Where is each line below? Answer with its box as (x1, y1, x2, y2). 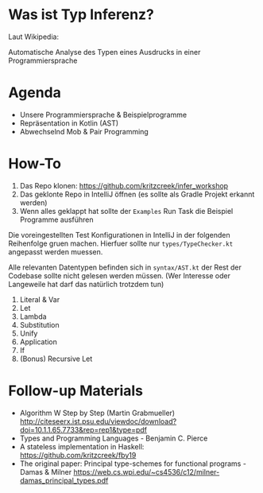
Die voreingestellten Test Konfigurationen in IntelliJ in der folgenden (8, 230, 230, 239)
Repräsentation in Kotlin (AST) (19, 118, 119, 128)
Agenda (8, 83, 61, 102)
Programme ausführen (19, 215, 94, 224)
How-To (8, 155, 62, 173)
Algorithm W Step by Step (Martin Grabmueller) (19, 408, 176, 417)
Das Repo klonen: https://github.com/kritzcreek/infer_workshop (19, 181, 229, 190)
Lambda (19, 312, 47, 321)
